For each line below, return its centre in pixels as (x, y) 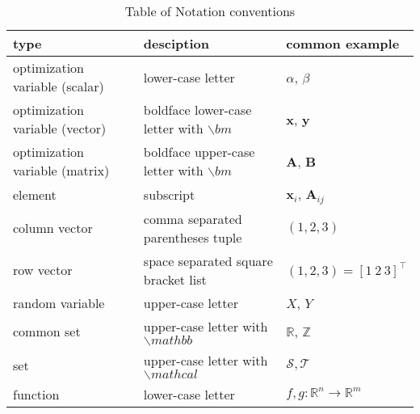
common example (343, 43)
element (35, 194)
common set (47, 332)
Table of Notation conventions (210, 11)
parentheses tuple (193, 237)
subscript (169, 194)
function (36, 394)
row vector (43, 270)
